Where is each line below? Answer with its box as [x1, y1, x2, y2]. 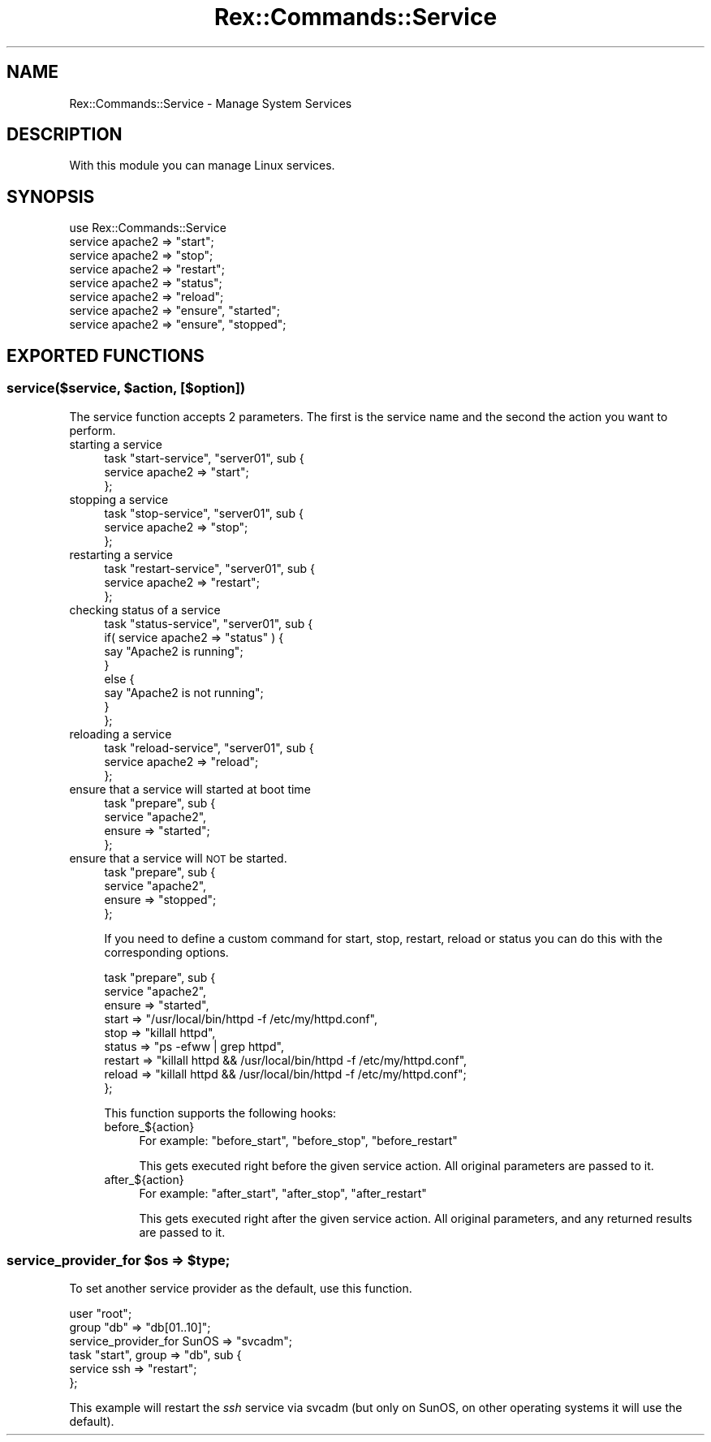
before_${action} [104, 1119, 195, 1134]
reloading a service [69, 726, 172, 741]
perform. [69, 423, 116, 437]
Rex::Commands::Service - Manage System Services [69, 96, 352, 110]
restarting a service [69, 547, 174, 562]
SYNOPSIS [6, 186, 95, 207]
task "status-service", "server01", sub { [104, 616, 313, 631]
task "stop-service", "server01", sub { [104, 506, 304, 520]
